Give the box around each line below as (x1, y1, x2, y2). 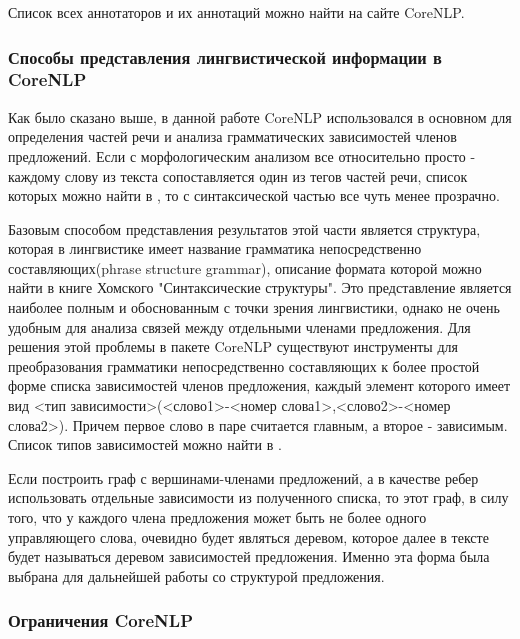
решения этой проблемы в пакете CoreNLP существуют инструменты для (8, 336, 458, 357)
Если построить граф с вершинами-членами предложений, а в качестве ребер (8, 467, 479, 488)
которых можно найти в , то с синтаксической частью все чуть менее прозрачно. (8, 185, 500, 206)
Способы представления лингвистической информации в (8, 44, 442, 69)
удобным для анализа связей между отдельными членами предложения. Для (8, 316, 471, 337)
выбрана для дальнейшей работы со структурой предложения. (8, 565, 385, 586)
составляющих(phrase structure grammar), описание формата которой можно (8, 257, 482, 278)
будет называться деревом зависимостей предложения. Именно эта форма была (8, 546, 490, 567)
